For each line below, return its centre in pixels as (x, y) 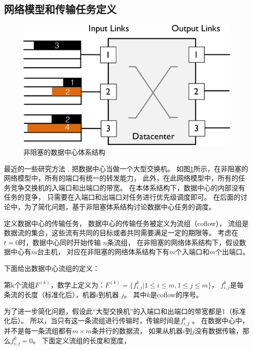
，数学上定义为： (78, 284)
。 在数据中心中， (220, 320)
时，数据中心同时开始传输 (60, 242)
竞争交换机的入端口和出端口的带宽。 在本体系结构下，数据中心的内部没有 (128, 187)
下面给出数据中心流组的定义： (52, 268)
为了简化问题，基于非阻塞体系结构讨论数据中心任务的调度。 (120, 206)
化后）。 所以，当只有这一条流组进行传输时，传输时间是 (92, 320)
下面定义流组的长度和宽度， (86, 340)
